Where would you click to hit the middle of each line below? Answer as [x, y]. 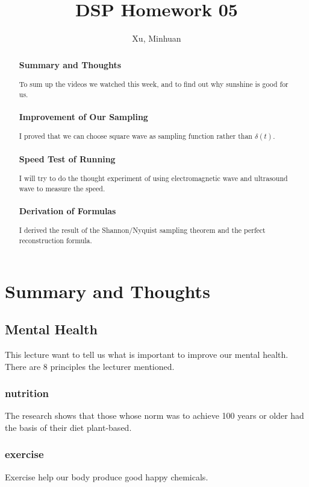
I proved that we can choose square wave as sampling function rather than [136, 136]
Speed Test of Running [67, 158]
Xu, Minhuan [157, 38]
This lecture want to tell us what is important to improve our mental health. [147, 354]
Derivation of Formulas [67, 210]
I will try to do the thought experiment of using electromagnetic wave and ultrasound [153, 178]
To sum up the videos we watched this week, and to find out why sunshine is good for [154, 84]
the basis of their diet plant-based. [68, 427]
